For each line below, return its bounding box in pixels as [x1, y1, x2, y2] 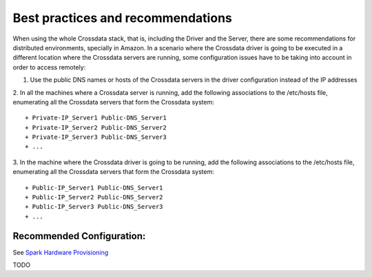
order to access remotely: [12, 63, 86, 71]
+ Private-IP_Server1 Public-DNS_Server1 [25, 114, 167, 122]
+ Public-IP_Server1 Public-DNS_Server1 [25, 184, 163, 192]
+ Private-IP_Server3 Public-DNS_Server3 [25, 133, 167, 141]
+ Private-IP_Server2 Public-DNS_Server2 [25, 124, 167, 131]
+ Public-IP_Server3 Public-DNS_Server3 [25, 203, 163, 211]
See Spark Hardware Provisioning [12, 248, 109, 256]
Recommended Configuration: [12, 230, 146, 242]
